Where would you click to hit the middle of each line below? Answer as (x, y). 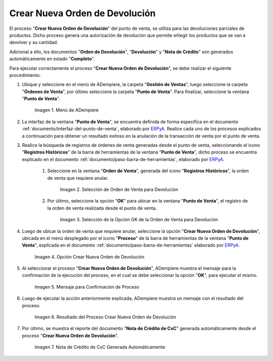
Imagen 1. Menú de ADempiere (66, 110)
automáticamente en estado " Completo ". (52, 59)
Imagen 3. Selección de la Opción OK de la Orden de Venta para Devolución (139, 220)
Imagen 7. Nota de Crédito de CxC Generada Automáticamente (100, 347)
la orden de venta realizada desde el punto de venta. (102, 208)
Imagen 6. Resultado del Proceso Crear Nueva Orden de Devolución (105, 317)
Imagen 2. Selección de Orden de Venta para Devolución (119, 189)
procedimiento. (25, 75)
